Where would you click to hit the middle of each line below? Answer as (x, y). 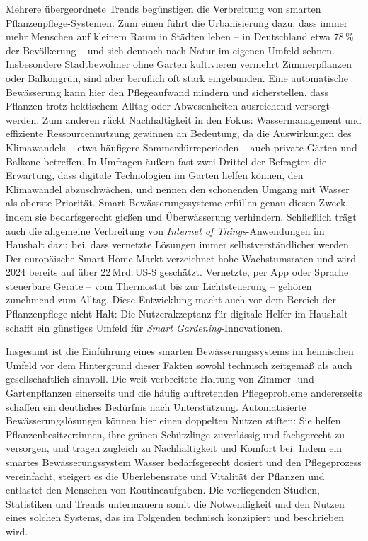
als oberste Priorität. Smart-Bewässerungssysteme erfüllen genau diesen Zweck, (177, 203)
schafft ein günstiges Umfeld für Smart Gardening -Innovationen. (144, 327)
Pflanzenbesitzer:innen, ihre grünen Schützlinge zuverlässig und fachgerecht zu (175, 434)
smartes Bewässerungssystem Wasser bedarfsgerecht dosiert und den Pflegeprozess (184, 462)
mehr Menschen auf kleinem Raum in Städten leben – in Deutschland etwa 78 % (180, 36)
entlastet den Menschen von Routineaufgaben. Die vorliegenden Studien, (163, 490)
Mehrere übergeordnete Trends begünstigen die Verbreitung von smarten (163, 8)
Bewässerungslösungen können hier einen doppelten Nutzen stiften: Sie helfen (173, 420)
